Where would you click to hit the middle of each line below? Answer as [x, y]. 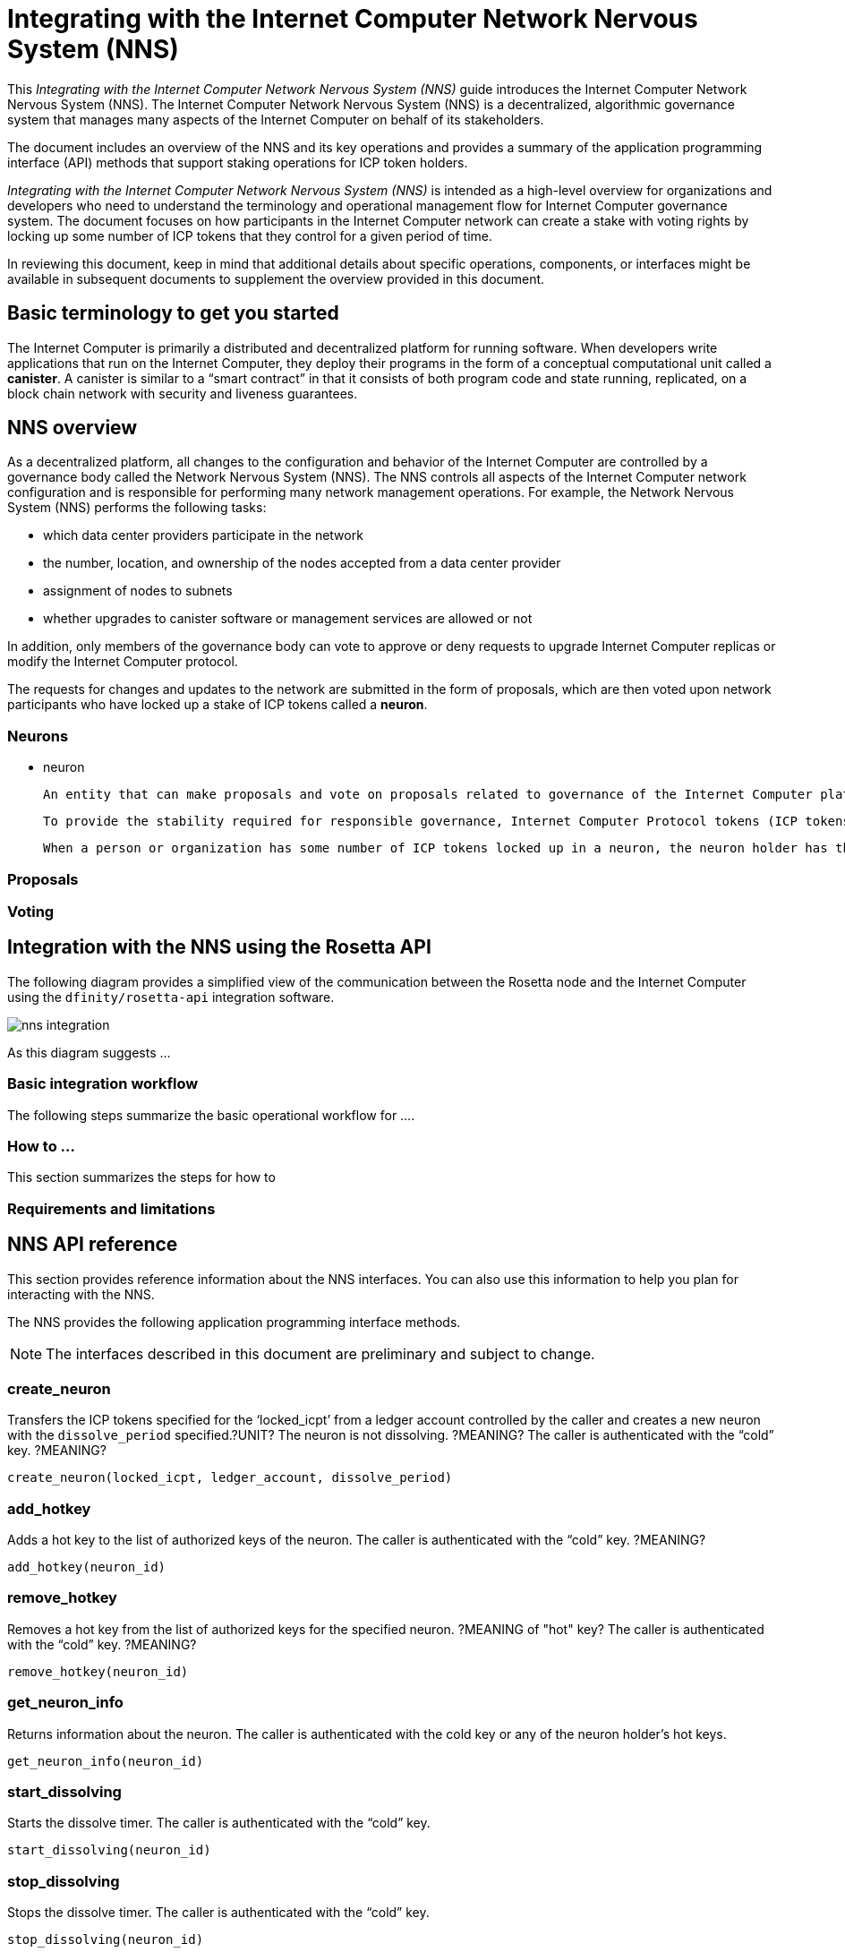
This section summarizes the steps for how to [141, 1177]
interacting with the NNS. [81, 1294]
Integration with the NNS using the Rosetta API [219, 947]
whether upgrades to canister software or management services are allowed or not [288, 619]
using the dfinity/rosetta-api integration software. [171, 997]
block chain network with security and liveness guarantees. [183, 393]
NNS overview [73, 428]
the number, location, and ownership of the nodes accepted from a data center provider [302, 563]
